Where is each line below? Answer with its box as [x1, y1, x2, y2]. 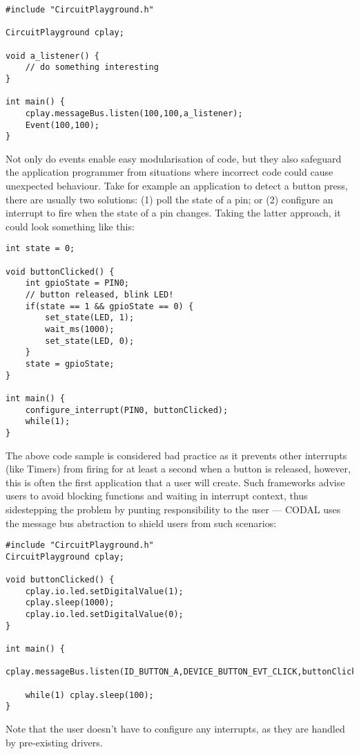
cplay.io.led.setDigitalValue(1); [25, 586, 184, 596]
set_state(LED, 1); [45, 313, 135, 323]
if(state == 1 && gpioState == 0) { [25, 301, 194, 311]
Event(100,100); [25, 120, 100, 130]
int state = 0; [6, 243, 75, 254]
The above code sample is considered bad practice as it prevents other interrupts [6, 448, 347, 462]
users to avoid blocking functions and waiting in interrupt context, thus [6, 488, 308, 503]
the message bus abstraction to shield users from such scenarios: [6, 515, 277, 530]
